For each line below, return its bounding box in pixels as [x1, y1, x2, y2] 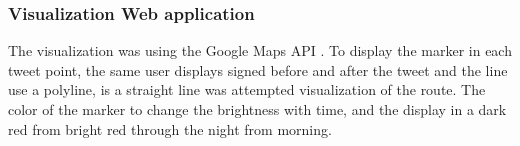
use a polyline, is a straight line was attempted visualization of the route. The [8, 79, 486, 100]
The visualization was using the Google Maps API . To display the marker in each [8, 40, 512, 61]
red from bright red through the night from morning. [8, 118, 332, 139]
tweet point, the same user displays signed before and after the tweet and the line [8, 59, 508, 80]
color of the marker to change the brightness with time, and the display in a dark [8, 99, 507, 119]
